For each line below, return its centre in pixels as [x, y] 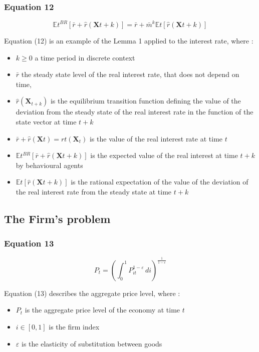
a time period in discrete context [85, 57]
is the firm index [74, 327]
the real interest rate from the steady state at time [94, 191]
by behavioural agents [49, 165]
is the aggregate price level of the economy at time [102, 310]
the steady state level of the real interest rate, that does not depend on [130, 74]
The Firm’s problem [57, 218]
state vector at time [46, 121]
